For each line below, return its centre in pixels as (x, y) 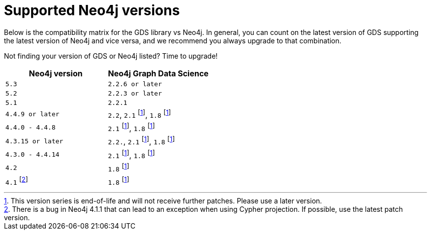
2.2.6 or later (135, 84)
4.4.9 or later (32, 114)
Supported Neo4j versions (92, 10)
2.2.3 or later (135, 93)
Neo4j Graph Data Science (158, 73)
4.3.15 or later (34, 141)
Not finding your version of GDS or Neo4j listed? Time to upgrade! (111, 56)
